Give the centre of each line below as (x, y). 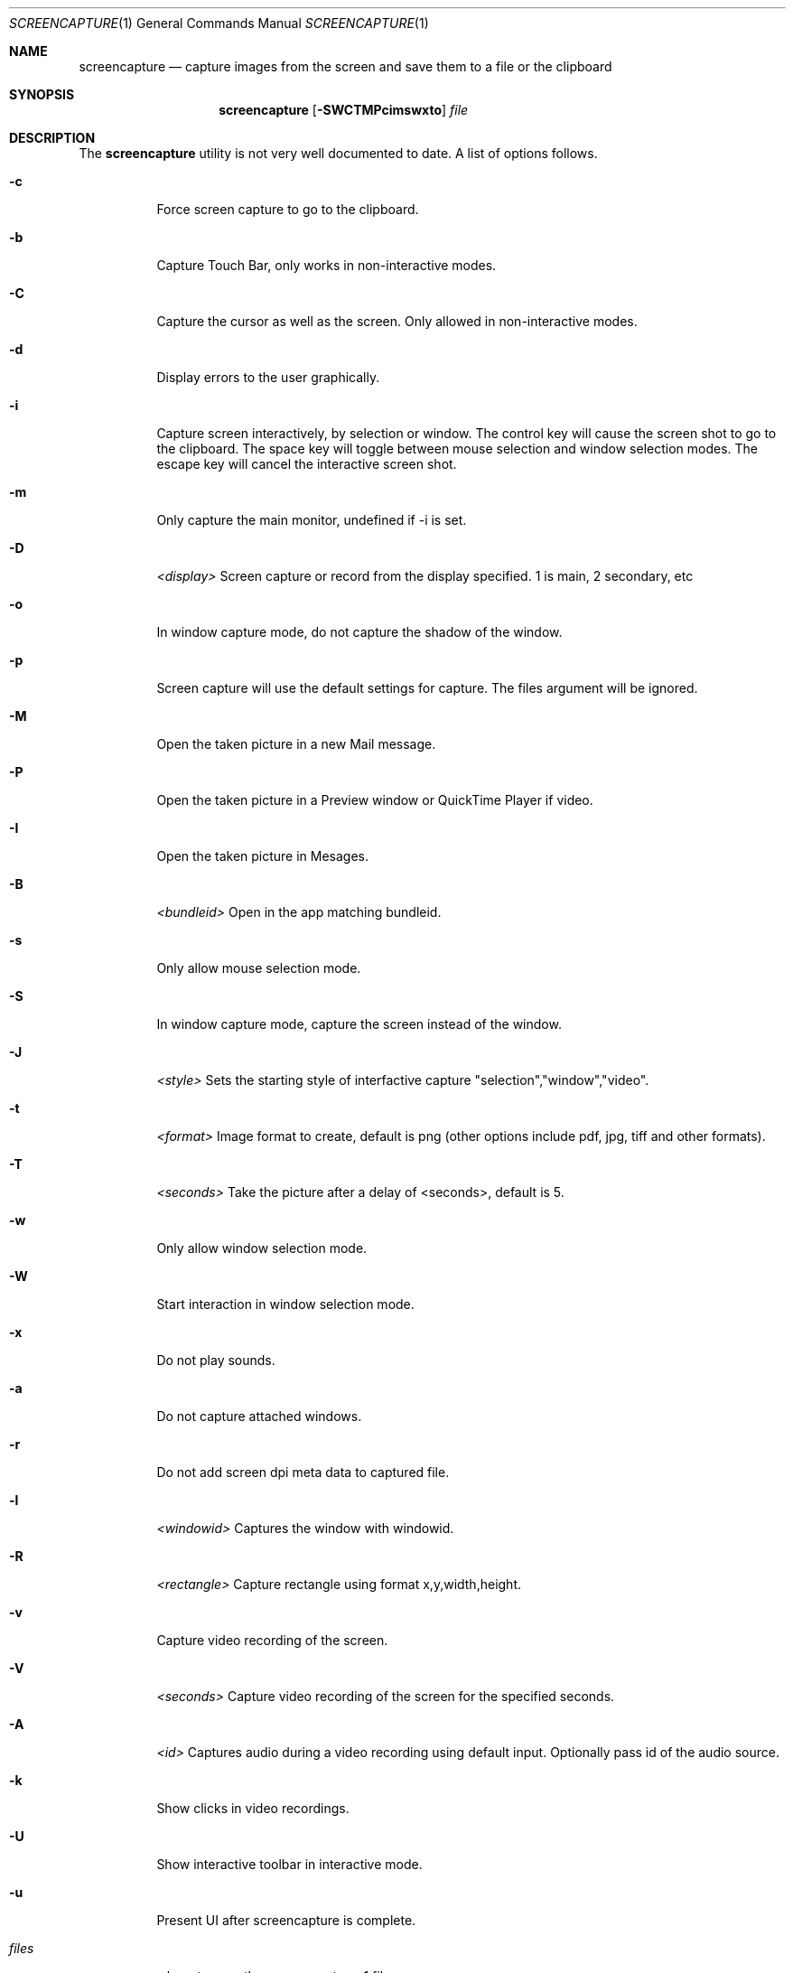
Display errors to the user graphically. (268, 377)
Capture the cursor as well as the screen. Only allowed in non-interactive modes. (397, 321)
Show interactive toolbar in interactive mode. (289, 1864)
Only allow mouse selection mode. (259, 968)
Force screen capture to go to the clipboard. (288, 209)
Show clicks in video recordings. (253, 1808)
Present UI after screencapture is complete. (286, 1920)
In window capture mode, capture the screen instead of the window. (359, 1024)
